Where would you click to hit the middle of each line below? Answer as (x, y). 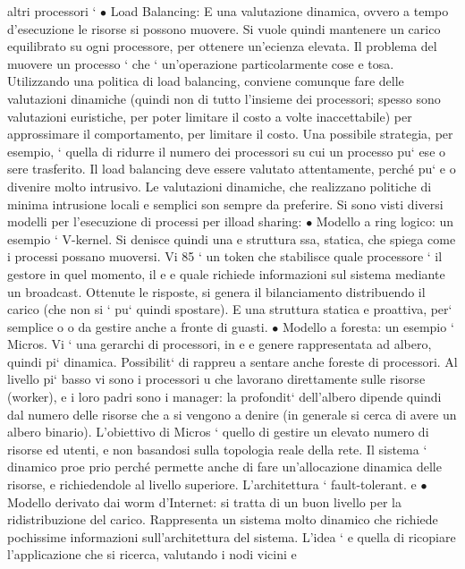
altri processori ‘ (52, 11)
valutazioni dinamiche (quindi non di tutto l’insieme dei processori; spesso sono (224, 98)
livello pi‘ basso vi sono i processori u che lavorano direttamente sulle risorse (216, 379)
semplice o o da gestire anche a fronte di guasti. (138, 326)
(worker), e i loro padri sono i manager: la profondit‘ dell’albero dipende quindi (224, 397)
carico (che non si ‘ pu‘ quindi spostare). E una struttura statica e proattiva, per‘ (230, 309)
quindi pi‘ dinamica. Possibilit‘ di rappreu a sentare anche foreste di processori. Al (232, 361)
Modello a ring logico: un (385, 221)
